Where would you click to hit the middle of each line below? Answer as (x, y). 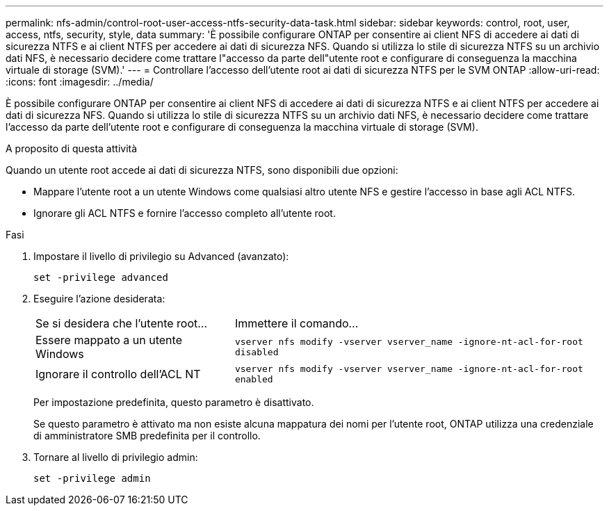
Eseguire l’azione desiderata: (99, 299)
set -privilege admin (92, 478)
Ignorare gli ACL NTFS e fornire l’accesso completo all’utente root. (185, 213)
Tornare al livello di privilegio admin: (116, 457)
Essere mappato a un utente (109, 340)
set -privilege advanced (101, 277)
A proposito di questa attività (72, 148)
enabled (254, 379)
